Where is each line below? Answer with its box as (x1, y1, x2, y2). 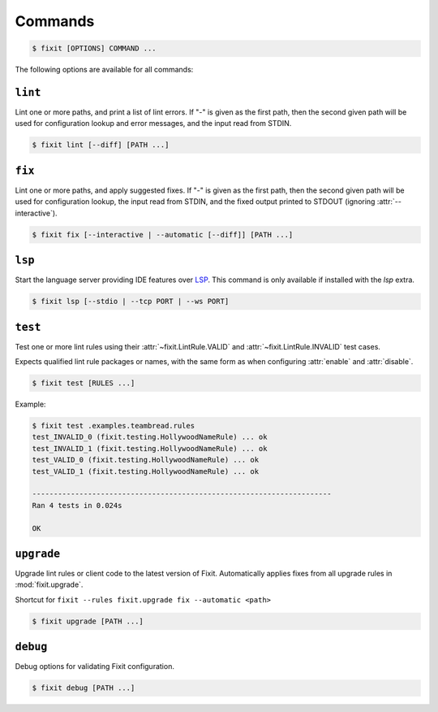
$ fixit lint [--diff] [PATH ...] (32, 141, 170, 150)
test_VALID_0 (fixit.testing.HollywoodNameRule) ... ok (32, 455, 260, 465)
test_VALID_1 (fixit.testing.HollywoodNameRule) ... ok (32, 467, 260, 475)
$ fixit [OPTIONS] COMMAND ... (32, 44, 157, 53)
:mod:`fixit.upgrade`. (15, 580, 84, 589)
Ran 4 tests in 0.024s (32, 501, 122, 510)
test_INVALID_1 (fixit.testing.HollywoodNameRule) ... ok (32, 444, 268, 453)
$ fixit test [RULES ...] (32, 379, 135, 388)
